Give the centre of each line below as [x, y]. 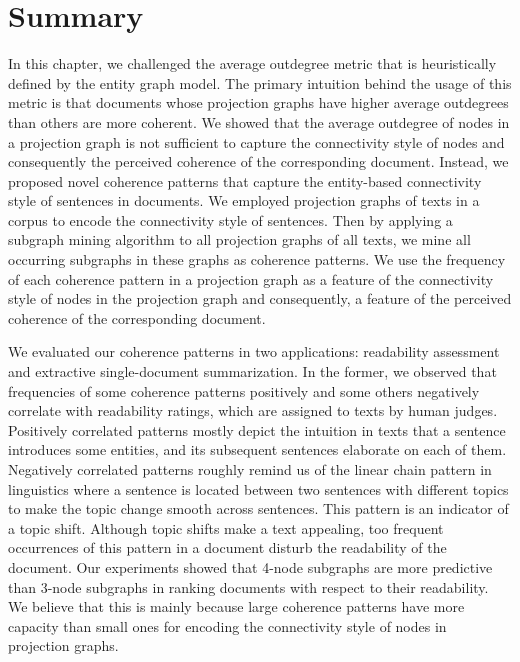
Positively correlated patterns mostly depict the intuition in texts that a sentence [257, 429]
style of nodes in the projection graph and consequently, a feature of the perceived [260, 298]
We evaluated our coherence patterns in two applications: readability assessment [254, 351]
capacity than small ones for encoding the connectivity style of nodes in [227, 625]
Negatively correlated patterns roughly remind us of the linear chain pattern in [250, 469]
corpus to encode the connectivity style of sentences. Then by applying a [230, 219]
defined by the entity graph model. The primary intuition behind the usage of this [260, 82]
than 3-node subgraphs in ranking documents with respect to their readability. [248, 586]
